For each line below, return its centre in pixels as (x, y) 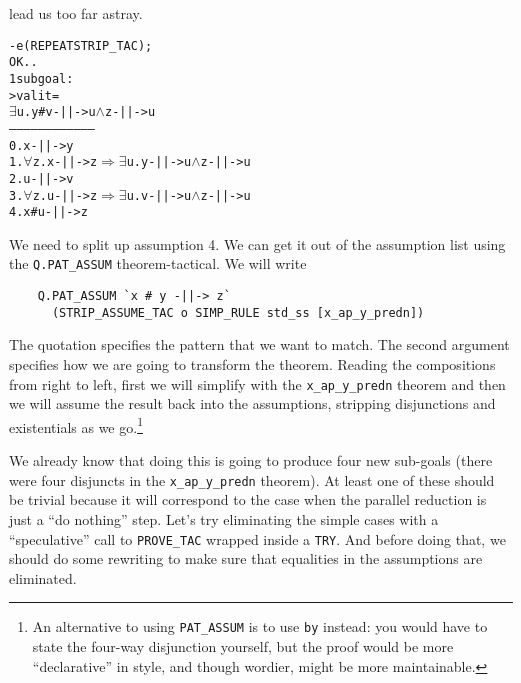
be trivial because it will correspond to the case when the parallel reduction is (248, 499)
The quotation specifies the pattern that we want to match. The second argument (259, 344)
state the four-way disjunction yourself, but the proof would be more (243, 646)
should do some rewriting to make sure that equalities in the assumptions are (246, 558)
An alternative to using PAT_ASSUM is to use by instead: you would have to (260, 626)
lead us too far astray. (76, 13)
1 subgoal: (41, 78)
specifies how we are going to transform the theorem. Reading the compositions (252, 363)
